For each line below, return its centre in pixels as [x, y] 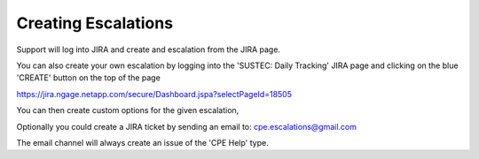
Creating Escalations [94, 23]
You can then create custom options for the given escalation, [128, 110]
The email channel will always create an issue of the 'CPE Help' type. [143, 142]
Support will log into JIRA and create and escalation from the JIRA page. [149, 49]
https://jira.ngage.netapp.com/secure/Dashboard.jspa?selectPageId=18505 [154, 94]
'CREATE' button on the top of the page [89, 78]
